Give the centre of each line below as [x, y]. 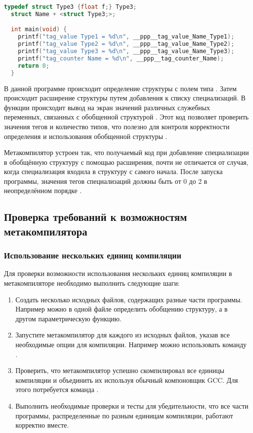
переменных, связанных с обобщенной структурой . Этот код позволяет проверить [126, 117]
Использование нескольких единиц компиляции [93, 255]
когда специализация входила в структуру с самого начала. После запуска [113, 171]
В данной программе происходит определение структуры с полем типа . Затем [120, 88]
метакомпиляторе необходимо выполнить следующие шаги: [92, 283]
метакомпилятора [46, 231]
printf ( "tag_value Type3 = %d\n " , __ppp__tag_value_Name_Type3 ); [126, 51]
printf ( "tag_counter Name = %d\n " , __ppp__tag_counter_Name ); [121, 58]
